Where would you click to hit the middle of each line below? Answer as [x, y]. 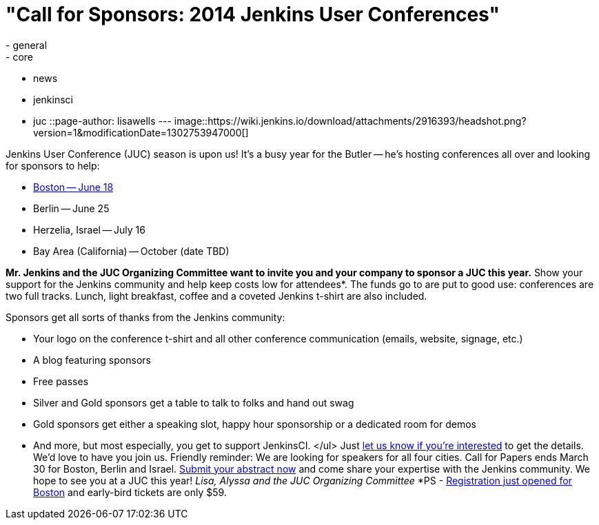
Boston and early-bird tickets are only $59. [130, 492]
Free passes [61, 381]
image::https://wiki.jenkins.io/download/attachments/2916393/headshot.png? [350, 121]
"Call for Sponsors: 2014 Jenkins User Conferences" [253, 14]
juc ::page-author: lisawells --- [102, 121]
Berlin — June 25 [71, 208]
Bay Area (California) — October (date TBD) [131, 251]
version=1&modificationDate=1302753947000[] [141, 132]
